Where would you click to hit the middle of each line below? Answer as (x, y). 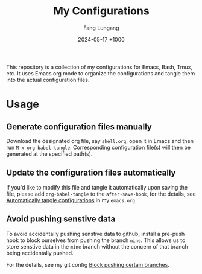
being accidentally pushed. (40, 253)
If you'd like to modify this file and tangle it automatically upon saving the (97, 187)
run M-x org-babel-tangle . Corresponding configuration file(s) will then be (99, 147)
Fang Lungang (101, 28)
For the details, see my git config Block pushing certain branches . (88, 264)
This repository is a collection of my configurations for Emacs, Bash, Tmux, (99, 67)
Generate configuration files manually (79, 126)
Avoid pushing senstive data (61, 219)
